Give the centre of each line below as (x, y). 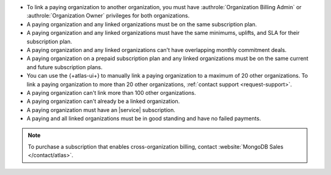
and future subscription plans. (65, 67)
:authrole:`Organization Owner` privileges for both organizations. (108, 16)
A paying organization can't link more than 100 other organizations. (111, 92)
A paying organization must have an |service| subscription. (101, 110)
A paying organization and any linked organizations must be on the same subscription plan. (142, 24)
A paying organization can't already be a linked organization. (103, 102)
